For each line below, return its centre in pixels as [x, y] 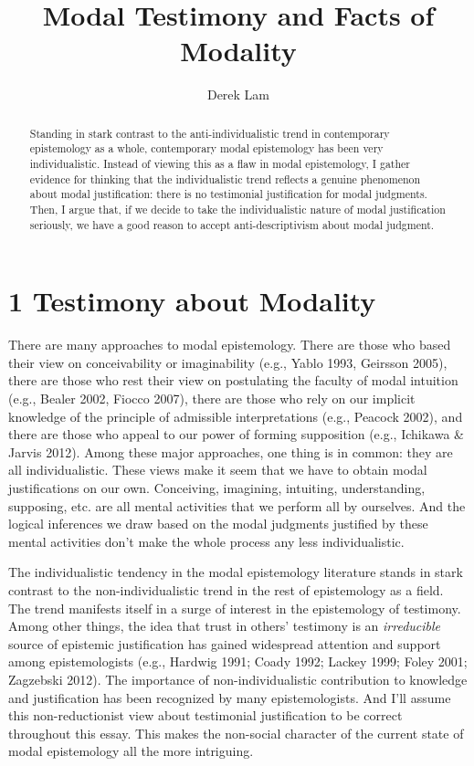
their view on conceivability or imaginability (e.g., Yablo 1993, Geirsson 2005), [228, 362]
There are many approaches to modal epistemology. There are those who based [230, 345]
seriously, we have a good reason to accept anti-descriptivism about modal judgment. [232, 224]
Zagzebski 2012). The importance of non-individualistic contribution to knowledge [238, 679]
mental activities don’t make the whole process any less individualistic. [206, 541]
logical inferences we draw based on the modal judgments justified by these [218, 524]
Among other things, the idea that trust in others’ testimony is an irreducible [225, 626]
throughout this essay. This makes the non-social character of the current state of [236, 733]
